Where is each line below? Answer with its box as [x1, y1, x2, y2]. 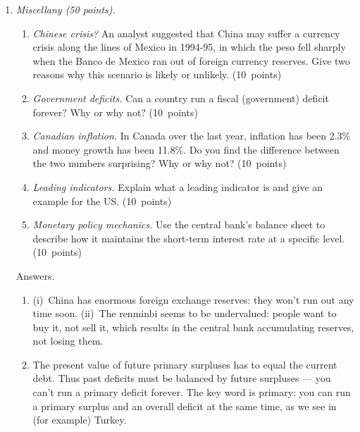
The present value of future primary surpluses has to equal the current [32, 357, 337, 371]
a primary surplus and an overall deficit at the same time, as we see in [32, 398, 337, 413]
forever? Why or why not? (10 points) [32, 104, 198, 119]
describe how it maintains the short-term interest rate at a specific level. [32, 230, 345, 245]
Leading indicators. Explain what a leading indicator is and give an [32, 179, 323, 194]
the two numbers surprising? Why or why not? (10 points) [32, 156, 287, 171]
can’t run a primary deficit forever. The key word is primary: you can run [32, 385, 351, 400]
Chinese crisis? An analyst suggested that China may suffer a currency [32, 25, 340, 40]
